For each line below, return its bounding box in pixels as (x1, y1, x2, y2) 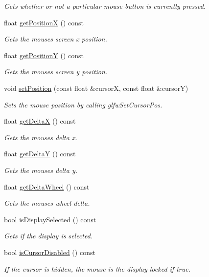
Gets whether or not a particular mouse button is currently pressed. (4, 1, 206, 11)
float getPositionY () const (4, 50, 84, 60)
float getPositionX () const (4, 17, 84, 27)
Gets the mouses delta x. (4, 132, 77, 142)
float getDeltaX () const (4, 116, 76, 126)
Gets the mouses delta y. (4, 165, 78, 175)
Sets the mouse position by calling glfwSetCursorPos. (4, 99, 163, 109)
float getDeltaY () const (4, 149, 76, 159)
